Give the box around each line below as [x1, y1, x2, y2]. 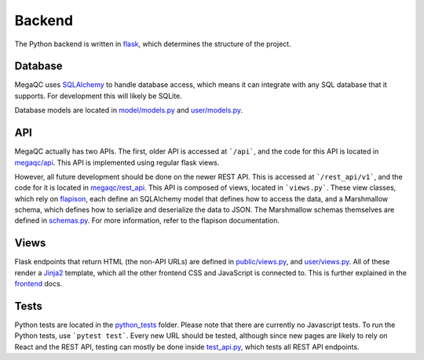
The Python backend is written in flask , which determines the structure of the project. [14, 39, 291, 49]
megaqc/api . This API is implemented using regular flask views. [14, 158, 220, 167]
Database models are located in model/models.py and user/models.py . [14, 106, 243, 115]
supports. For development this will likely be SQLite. [14, 91, 182, 100]
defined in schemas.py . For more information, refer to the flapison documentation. [14, 216, 280, 225]
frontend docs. [14, 279, 63, 289]
